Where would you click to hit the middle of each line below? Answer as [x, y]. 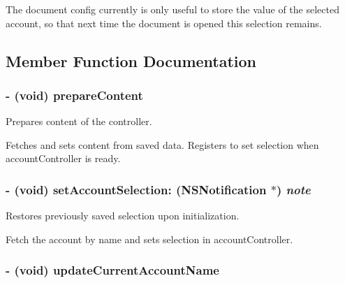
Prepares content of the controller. [79, 121]
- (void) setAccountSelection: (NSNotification [136, 189]
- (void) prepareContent [74, 95]
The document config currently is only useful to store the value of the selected [172, 9]
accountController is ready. [63, 158]
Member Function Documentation [131, 60]
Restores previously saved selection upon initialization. [123, 216]
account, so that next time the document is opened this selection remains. [164, 23]
